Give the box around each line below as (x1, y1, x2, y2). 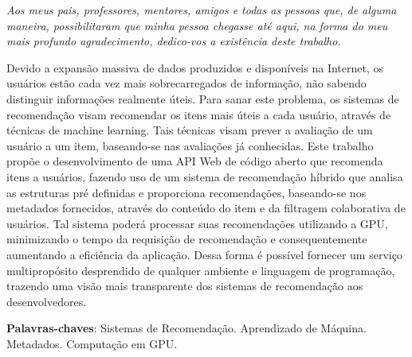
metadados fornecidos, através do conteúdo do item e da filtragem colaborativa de (6, 200, 406, 216)
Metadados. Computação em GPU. (6, 335, 178, 351)
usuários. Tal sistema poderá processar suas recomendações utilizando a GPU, (6, 215, 388, 231)
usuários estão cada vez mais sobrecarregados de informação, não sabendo (6, 75, 367, 91)
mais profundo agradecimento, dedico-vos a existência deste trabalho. (6, 33, 341, 49)
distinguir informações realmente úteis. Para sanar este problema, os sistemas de (6, 90, 399, 107)
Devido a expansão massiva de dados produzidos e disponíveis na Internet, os (6, 59, 383, 76)
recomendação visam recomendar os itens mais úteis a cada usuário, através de (6, 106, 391, 122)
